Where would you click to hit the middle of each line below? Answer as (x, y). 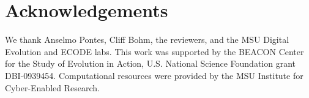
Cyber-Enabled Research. (52, 87)
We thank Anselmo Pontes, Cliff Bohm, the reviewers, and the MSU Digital (147, 40)
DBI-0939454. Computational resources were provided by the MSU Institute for (154, 75)
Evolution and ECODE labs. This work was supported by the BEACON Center (154, 51)
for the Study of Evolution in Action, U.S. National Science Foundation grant (151, 63)
